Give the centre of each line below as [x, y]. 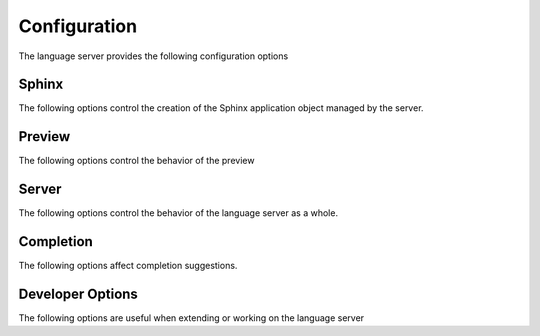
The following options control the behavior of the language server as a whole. [178, 213]
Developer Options [78, 293]
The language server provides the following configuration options [153, 56]
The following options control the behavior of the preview [136, 161]
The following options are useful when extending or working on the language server [191, 318]
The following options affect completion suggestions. [128, 266]
